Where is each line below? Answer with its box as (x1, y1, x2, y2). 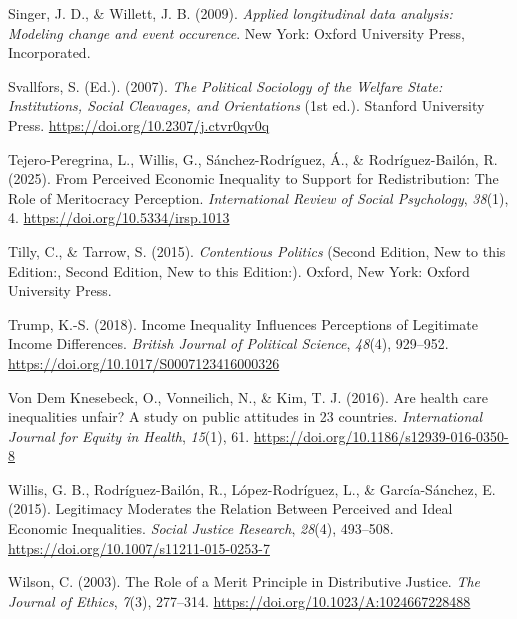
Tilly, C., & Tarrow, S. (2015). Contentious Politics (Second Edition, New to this (8, 240, 506, 261)
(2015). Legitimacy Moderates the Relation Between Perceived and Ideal (8, 498, 453, 519)
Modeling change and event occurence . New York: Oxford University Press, (8, 22, 466, 43)
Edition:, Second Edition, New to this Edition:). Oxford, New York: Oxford (8, 260, 470, 281)
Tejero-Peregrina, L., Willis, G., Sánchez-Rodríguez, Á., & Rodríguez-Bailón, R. (8, 148, 498, 169)
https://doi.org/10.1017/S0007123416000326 (8, 352, 280, 373)
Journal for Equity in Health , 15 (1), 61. (8, 425, 250, 446)
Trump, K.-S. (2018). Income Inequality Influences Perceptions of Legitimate (8, 313, 479, 334)
